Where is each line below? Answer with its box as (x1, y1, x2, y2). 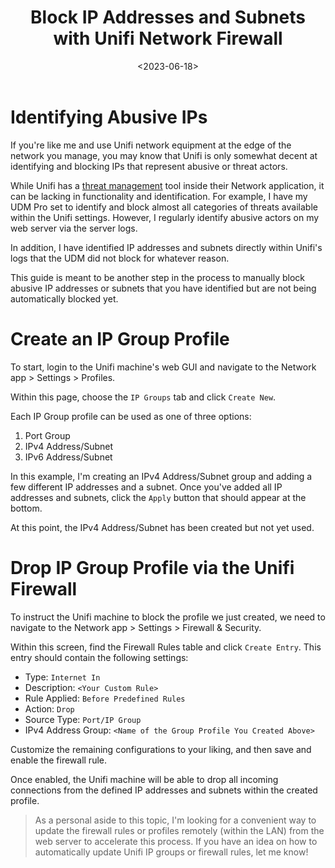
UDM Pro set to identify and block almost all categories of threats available (10, 201, 318, 213)
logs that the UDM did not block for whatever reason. (10, 252, 230, 264)
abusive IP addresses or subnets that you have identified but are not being (10, 282, 317, 294)
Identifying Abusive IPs (10, 106, 208, 128)
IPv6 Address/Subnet (24, 451, 113, 463)
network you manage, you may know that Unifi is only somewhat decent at (10, 149, 318, 161)
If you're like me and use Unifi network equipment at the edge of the (10, 139, 292, 151)
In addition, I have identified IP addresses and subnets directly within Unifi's (10, 241, 323, 253)
